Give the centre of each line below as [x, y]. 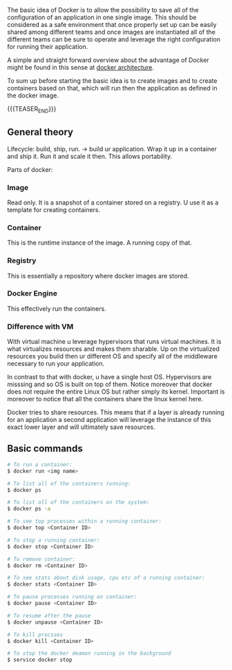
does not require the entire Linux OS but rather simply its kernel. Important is [116, 392]
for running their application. [48, 47]
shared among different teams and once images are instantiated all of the [112, 32]
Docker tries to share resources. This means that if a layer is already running [116, 412]
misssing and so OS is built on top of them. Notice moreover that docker [110, 384]
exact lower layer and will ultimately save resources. [81, 427]
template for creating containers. [54, 209]
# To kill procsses [35, 635]
